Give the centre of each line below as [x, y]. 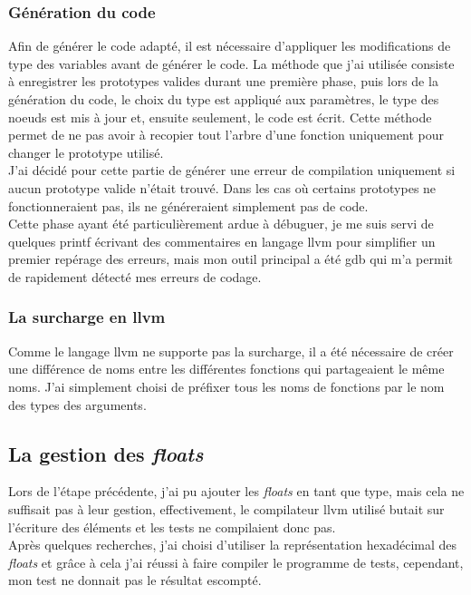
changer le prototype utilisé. [86, 152]
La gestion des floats [106, 453]
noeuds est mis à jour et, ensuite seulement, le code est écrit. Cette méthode [220, 117]
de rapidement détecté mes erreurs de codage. [135, 276]
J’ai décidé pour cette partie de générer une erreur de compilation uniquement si [232, 170]
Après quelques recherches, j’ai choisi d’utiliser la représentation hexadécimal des [233, 545]
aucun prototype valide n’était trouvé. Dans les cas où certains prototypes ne [222, 187]
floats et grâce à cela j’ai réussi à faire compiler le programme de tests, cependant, [236, 562]
